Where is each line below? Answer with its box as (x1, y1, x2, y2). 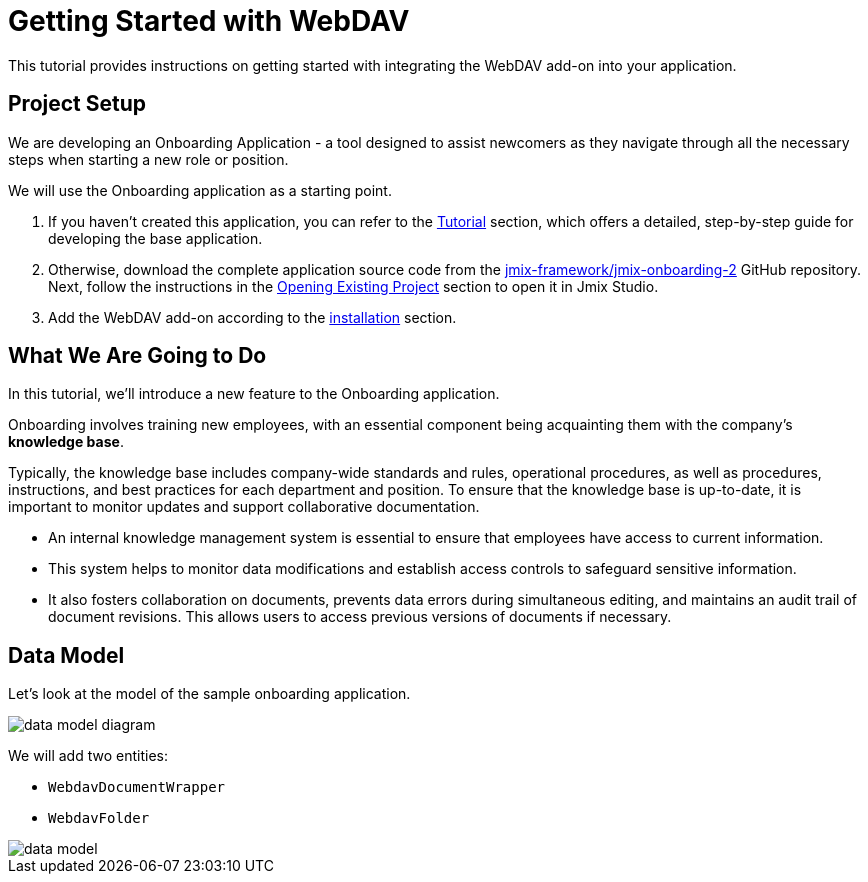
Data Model (8, 642, 125, 668)
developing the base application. (48, 229, 263, 247)
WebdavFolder (48, 810, 150, 827)
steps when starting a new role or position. (8, 150, 289, 168)
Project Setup (8, 91, 147, 117)
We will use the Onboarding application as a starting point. (8, 181, 392, 199)
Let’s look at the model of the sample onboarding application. (8, 685, 411, 703)
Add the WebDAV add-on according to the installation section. (48, 308, 457, 326)
